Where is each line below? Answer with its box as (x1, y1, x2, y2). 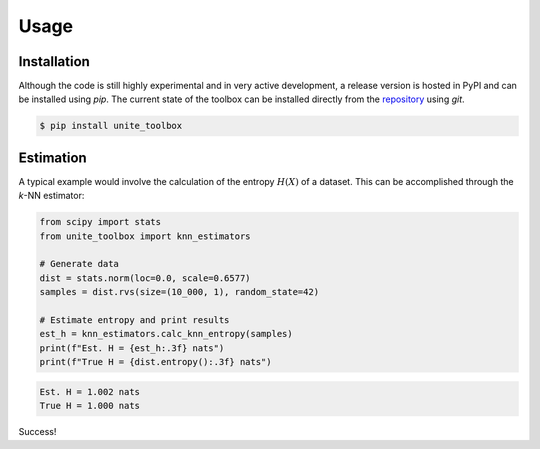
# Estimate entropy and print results (39, 315, 230, 326)
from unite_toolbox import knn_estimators (39, 230, 251, 242)
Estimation (18, 149, 87, 166)
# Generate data (39, 258, 120, 270)
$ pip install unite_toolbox (39, 120, 183, 132)
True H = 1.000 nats (39, 400, 140, 412)
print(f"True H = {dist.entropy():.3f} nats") (39, 356, 272, 368)
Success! (18, 426, 57, 438)
